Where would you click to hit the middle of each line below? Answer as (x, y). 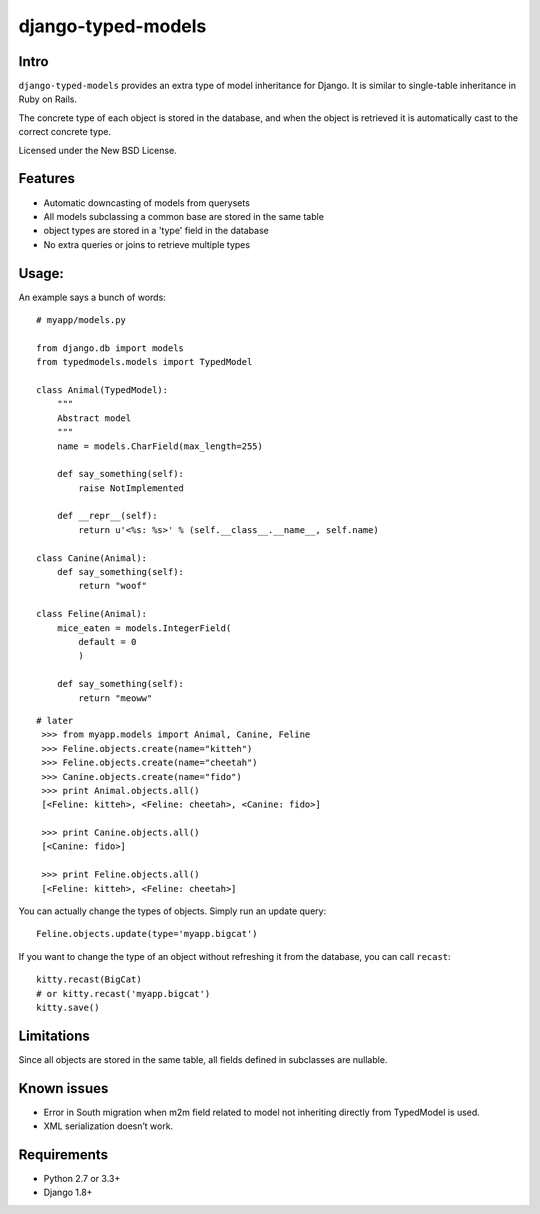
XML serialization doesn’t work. (108, 1126)
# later (55, 720)
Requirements (63, 1154)
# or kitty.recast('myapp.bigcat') (123, 993)
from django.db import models (110, 348)
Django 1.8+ (68, 1192)
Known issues (63, 1088)
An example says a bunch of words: (92, 297)
